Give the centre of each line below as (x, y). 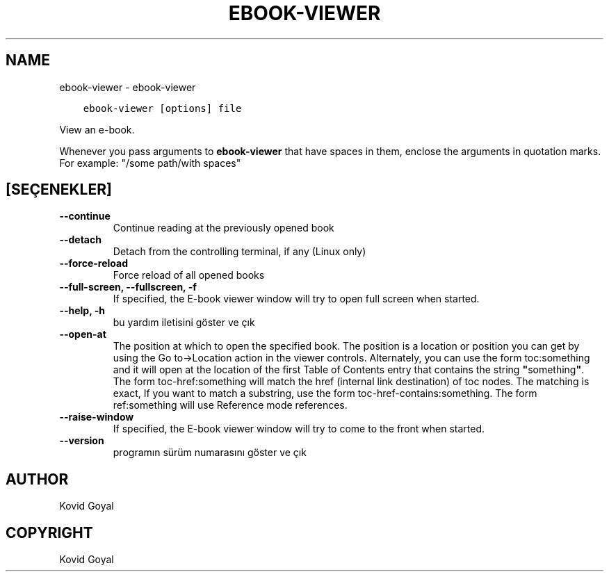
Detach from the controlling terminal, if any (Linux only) (239, 252)
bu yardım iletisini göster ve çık (184, 323)
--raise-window (97, 417)
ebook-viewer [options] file (162, 108)
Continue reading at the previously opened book (224, 228)
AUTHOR (37, 479)
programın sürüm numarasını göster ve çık (210, 453)
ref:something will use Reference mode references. (230, 405)
